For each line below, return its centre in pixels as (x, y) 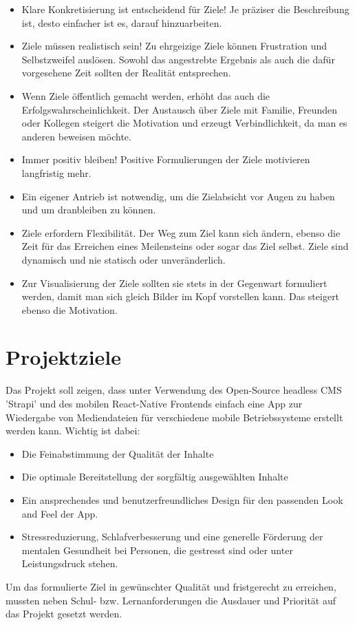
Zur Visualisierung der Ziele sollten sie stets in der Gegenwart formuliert (174, 283)
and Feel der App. (60, 513)
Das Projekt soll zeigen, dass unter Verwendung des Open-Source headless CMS (174, 390)
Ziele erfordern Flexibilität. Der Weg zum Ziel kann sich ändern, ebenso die (181, 232)
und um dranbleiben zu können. (89, 210)
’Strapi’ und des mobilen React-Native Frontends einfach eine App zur (154, 403)
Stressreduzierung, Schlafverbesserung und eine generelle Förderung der (172, 537)
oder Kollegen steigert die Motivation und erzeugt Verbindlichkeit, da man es (184, 123)
